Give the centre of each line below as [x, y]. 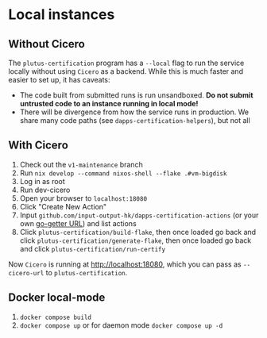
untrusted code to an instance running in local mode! [109, 104]
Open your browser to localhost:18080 [83, 198]
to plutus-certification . [87, 272]
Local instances [62, 15]
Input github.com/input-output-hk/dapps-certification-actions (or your [139, 215]
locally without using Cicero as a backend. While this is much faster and [126, 71]
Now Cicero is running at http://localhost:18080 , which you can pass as [125, 264]
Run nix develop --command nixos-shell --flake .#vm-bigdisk [123, 173]
